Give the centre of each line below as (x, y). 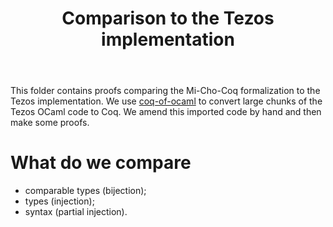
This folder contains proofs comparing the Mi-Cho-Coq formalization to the (165, 91)
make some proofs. (50, 123)
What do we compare (101, 163)
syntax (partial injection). (76, 212)
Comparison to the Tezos (168, 18)
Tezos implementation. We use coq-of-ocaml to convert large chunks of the (166, 101)
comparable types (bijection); (85, 191)
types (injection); (59, 201)
